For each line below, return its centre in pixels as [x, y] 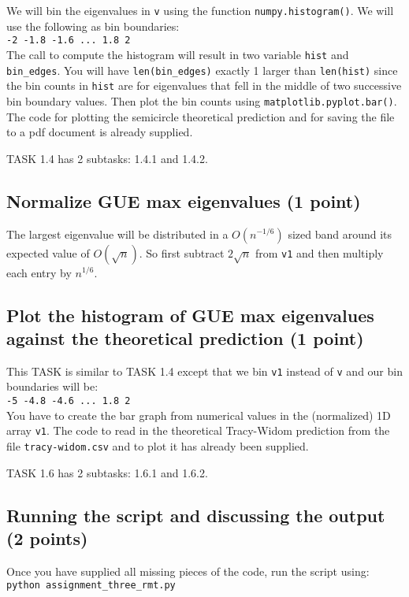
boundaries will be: [52, 386]
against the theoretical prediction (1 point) [185, 337]
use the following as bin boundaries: [93, 26]
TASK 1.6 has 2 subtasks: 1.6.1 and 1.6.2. [107, 472]
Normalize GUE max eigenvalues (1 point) [184, 200]
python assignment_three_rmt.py [91, 586]
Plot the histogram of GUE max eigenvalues [190, 315]
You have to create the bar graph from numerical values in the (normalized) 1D [199, 415]
